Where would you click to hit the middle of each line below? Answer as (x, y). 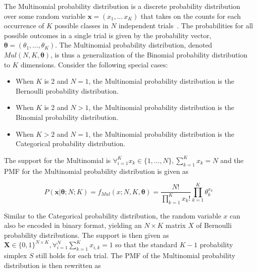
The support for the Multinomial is (57, 160)
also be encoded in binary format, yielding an (73, 225)
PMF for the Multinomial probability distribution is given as (96, 171)
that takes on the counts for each (191, 16)
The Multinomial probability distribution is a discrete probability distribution (122, 6)
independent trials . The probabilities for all (186, 26)
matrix (176, 225)
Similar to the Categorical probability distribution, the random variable (113, 215)
